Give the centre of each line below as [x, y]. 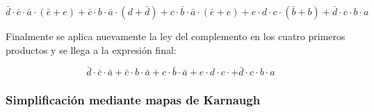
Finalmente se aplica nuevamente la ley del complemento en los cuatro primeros [176, 36]
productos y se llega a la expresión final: [91, 49]
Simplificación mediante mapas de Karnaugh [133, 100]
